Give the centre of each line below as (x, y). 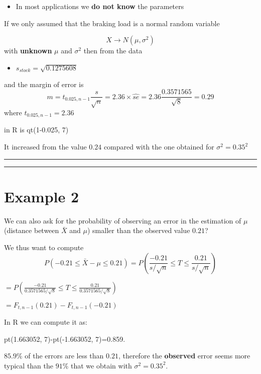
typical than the (29, 365)
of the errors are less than (64, 356)
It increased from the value (45, 147)
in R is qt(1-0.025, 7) (36, 130)
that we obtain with (101, 365)
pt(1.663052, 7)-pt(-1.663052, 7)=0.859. (65, 339)
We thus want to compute (44, 247)
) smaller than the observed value (139, 230)
